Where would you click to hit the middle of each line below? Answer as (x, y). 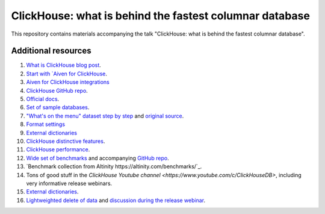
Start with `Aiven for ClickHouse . (67, 74)
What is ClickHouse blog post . (64, 65)
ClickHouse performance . (58, 149)
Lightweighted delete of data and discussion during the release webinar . (116, 200)
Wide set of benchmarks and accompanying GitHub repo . (98, 158)
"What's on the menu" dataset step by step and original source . (105, 116)
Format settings (46, 124)
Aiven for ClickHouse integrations (68, 82)
